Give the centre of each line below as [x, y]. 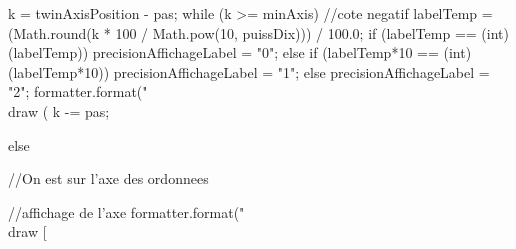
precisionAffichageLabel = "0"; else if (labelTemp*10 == [265, 52]
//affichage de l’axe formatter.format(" [126, 211]
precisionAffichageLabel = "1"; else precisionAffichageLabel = [301, 71]
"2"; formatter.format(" [78, 91]
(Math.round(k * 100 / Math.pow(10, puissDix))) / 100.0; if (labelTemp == [242, 32]
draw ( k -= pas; [59, 110]
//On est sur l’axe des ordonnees [108, 178]
